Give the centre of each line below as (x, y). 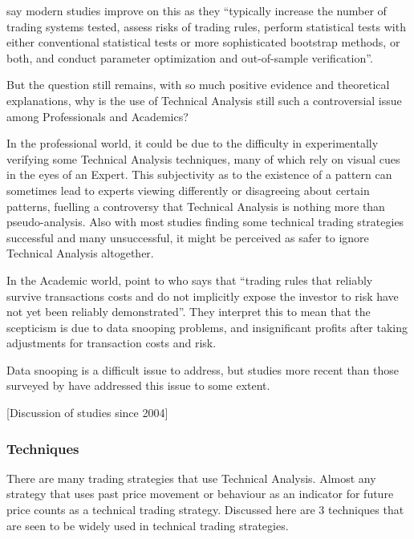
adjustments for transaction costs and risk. (112, 343)
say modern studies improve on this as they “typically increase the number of (197, 10)
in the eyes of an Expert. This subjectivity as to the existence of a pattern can (199, 174)
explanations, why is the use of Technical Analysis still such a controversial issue (204, 100)
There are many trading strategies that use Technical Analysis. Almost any (191, 478)
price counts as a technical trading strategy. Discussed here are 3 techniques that (205, 510)
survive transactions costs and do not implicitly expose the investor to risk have (203, 296)
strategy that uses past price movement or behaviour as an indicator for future (200, 494)
